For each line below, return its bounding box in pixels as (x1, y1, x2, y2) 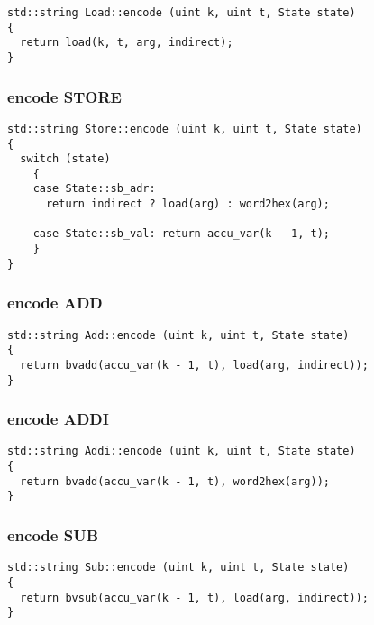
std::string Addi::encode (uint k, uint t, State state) (7, 445, 356, 458)
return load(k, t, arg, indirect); (20, 36, 233, 50)
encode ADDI (7, 408, 109, 430)
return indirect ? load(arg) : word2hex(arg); (45, 198, 330, 211)
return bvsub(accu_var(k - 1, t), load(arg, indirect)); (20, 591, 369, 604)
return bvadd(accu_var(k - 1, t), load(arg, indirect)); (20, 358, 369, 372)
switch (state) (20, 152, 111, 166)
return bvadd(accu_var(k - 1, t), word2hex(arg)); (20, 474, 330, 488)
